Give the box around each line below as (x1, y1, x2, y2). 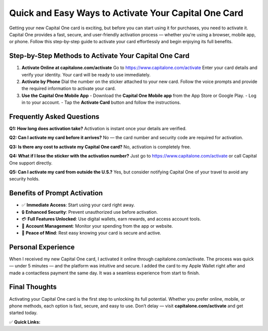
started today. (9, 310, 38, 316)
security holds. (9, 176, 40, 182)
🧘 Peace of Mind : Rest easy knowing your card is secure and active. (21, 230, 161, 236)
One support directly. (9, 160, 53, 166)
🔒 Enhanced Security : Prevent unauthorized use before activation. (21, 209, 158, 215)
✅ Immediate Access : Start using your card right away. (21, 202, 135, 208)
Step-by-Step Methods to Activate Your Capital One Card (9, 52, 190, 60)
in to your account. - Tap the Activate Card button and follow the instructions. (21, 99, 181, 105)
